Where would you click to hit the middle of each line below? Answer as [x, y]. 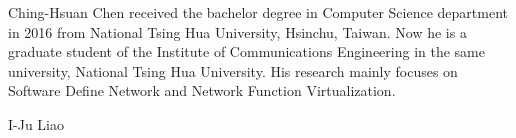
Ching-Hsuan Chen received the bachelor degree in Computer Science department [258, 12]
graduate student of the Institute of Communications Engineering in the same [246, 51]
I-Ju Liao [36, 123]
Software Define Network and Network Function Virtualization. [202, 90]
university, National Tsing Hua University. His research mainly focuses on [233, 70]
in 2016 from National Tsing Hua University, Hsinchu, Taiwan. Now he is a [237, 31]
